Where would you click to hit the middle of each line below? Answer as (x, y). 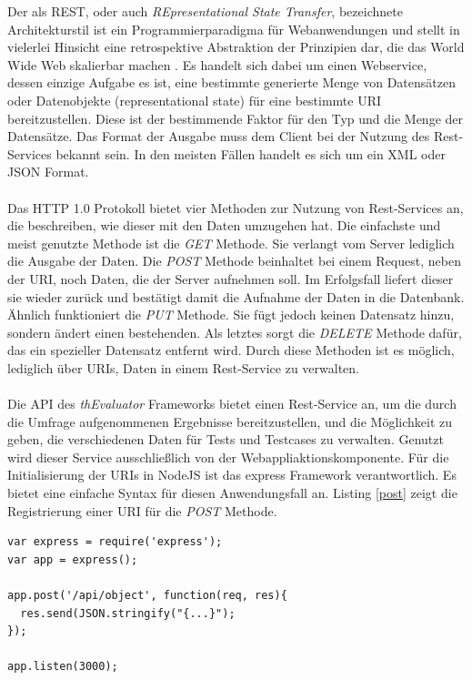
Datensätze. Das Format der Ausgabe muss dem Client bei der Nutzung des (219, 136)
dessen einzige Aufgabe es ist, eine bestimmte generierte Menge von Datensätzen (231, 82)
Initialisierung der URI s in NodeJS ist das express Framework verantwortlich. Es (232, 475)
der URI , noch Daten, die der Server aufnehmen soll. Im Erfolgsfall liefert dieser (231, 278)
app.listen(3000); (63, 667)
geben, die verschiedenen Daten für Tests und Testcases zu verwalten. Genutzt (226, 439)
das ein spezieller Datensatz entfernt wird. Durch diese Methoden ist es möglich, (231, 350)
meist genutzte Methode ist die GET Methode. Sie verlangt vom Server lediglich (231, 243)
